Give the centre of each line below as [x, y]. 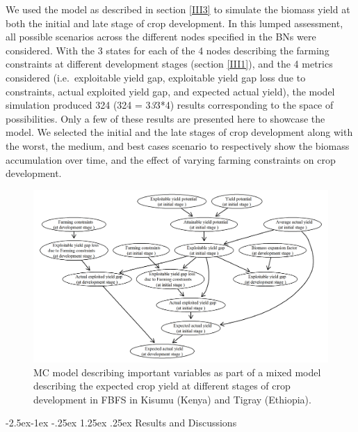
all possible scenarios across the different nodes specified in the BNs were [161, 37]
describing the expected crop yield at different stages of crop [162, 386]
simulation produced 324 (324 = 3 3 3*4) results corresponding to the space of [170, 105]
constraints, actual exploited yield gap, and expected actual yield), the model [170, 91]
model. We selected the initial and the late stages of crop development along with [179, 132]
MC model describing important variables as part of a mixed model [177, 372]
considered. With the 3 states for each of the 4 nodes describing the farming [168, 50]
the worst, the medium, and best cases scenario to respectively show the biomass [178, 145]
